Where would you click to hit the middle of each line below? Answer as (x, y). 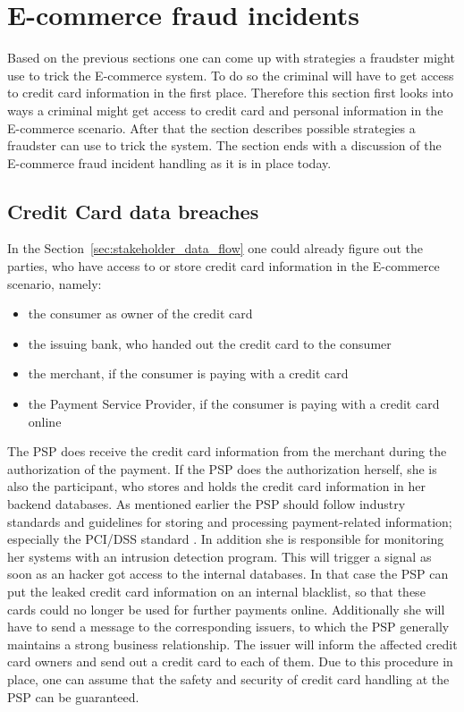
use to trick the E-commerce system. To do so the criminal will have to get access (231, 75)
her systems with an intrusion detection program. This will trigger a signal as (219, 556)
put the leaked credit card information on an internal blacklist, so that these (216, 591)
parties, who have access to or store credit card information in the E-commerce (224, 266)
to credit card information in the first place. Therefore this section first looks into (230, 93)
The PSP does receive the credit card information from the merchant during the (227, 451)
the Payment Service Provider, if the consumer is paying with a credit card (234, 404)
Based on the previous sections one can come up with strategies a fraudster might (231, 58)
